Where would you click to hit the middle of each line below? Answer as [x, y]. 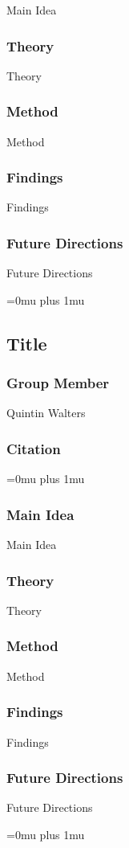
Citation [34, 448]
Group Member [58, 383]
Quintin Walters [46, 413]
